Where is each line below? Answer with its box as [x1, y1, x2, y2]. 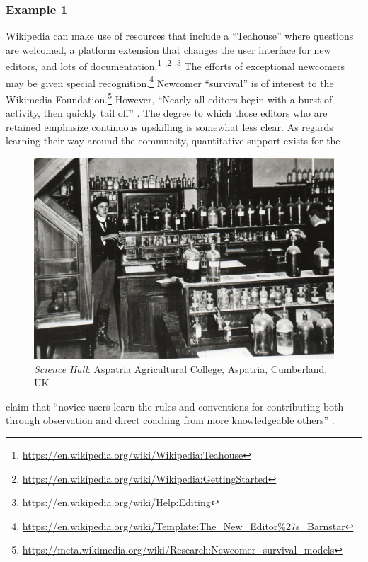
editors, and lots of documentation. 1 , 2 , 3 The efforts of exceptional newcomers [6, 57, 345, 74]
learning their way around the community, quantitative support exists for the [6, 133, 340, 148]
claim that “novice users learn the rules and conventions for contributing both [6, 398, 344, 413]
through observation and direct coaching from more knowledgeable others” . [6, 413, 335, 428]
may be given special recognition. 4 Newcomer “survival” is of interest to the [6, 73, 334, 90]
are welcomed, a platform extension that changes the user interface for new [6, 42, 331, 57]
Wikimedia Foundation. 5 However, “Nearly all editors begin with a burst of [6, 89, 333, 106]
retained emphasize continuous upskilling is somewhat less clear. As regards [6, 119, 333, 134]
